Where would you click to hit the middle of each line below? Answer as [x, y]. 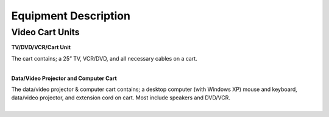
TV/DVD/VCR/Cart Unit [41, 47]
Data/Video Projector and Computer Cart [64, 78]
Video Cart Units [45, 32]
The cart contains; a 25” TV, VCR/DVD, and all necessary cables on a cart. [104, 58]
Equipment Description [71, 16]
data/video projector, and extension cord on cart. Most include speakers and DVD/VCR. [121, 98]
